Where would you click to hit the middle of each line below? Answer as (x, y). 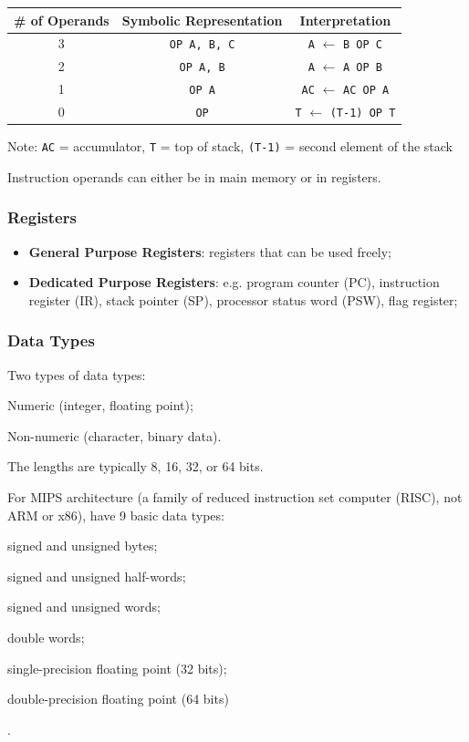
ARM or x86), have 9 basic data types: (116, 515)
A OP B (363, 68)
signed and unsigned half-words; (97, 576)
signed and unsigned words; (84, 607)
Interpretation (345, 20)
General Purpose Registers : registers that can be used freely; (210, 251)
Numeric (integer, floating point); (100, 405)
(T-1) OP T (363, 113)
